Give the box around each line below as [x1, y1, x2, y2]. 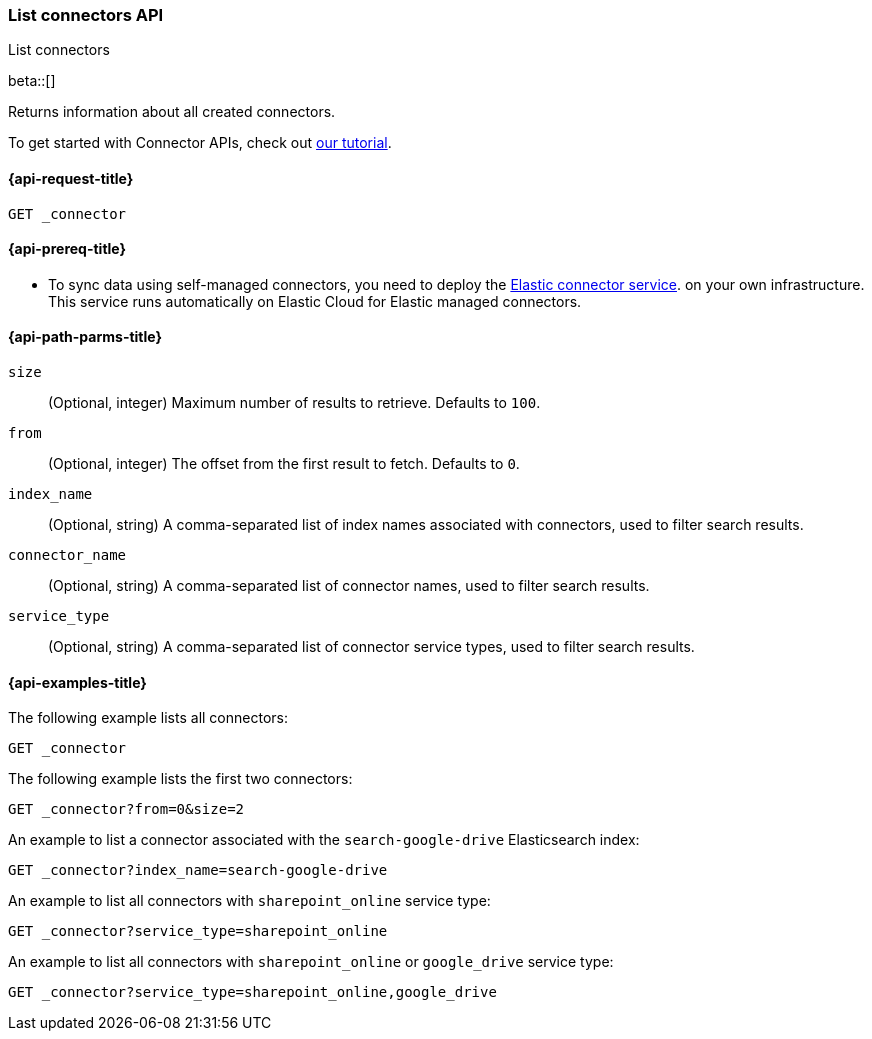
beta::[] [8, 72, 56, 90]
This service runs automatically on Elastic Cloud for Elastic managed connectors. [48, 292, 582, 310]
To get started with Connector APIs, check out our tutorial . [8, 134, 392, 152]
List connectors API [8, 5, 164, 25]
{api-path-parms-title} [8, 328, 163, 346]
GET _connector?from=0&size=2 [8, 801, 245, 818]
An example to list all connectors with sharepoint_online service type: [8, 892, 491, 910]
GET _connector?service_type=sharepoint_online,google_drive [8, 984, 497, 1001]
